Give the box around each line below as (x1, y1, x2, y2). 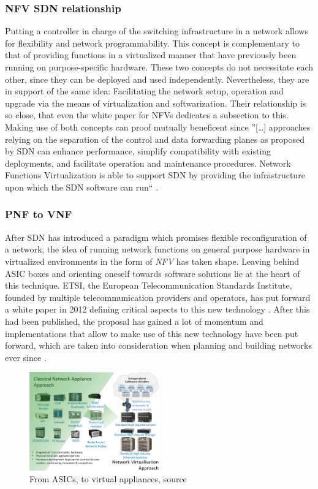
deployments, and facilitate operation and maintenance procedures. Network (5, 156, 291, 169)
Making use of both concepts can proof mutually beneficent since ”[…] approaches (5, 120, 311, 133)
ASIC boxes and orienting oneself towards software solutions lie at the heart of (5, 267, 300, 279)
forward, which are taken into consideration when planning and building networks (5, 339, 312, 352)
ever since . (5, 351, 47, 363)
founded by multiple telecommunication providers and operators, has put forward (5, 290, 311, 303)
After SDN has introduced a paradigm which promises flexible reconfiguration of (5, 230, 307, 243)
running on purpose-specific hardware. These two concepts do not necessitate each (5, 61, 314, 73)
